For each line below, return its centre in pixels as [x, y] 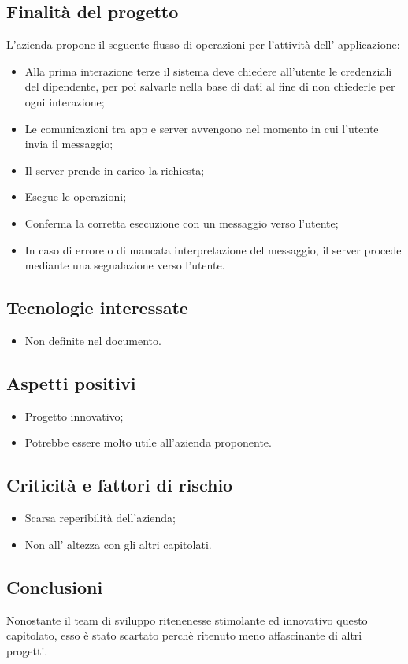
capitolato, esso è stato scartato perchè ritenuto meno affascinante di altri [184, 635]
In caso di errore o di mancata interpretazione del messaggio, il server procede [213, 249]
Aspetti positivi [71, 382]
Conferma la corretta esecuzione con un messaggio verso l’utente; [182, 223]
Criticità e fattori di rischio [120, 485]
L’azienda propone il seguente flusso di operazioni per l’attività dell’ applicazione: [203, 45]
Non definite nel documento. [93, 340]
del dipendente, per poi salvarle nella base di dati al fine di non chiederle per [210, 86]
